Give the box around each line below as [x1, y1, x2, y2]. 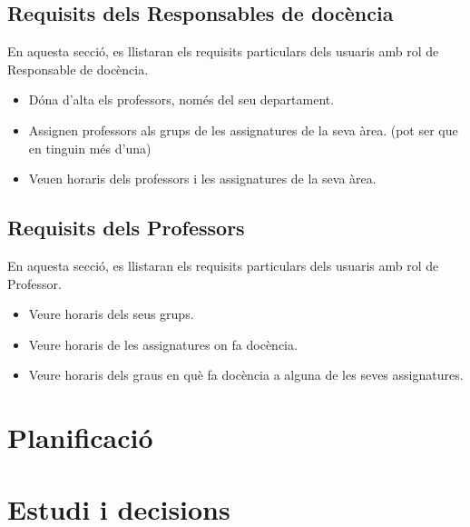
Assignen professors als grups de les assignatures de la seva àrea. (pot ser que [28, 120, 458, 139]
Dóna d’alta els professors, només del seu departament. [28, 90, 335, 109]
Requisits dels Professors [7, 214, 245, 242]
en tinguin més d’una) [28, 138, 152, 157]
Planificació [7, 419, 153, 456]
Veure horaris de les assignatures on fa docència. [28, 334, 298, 353]
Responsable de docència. [7, 59, 149, 78]
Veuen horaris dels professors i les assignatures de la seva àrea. [28, 169, 377, 188]
